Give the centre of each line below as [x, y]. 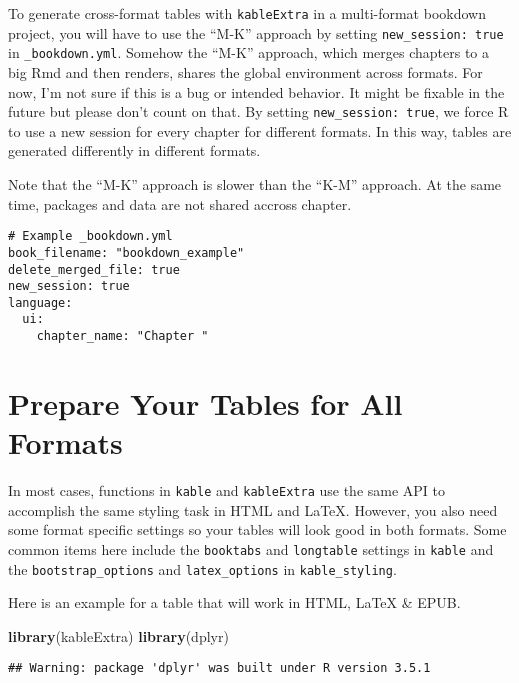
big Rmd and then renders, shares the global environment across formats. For [245, 71]
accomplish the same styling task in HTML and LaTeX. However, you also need [253, 509]
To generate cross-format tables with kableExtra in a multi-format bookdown [247, 13]
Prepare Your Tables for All [205, 402]
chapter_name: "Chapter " [122, 336]
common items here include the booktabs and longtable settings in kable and [251, 548]
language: [40, 302]
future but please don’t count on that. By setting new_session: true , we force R [258, 111]
